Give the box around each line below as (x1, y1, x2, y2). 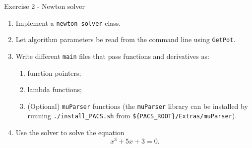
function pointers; (27, 67, 81, 78)
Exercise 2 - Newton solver (4, 1, 85, 11)
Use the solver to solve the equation (15, 127, 125, 138)
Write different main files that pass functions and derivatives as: (15, 50, 209, 61)
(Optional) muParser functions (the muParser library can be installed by (27, 100, 248, 111)
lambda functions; (27, 84, 82, 95)
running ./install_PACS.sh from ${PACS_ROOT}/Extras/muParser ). (27, 110, 237, 121)
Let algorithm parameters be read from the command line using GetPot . (15, 34, 236, 45)
